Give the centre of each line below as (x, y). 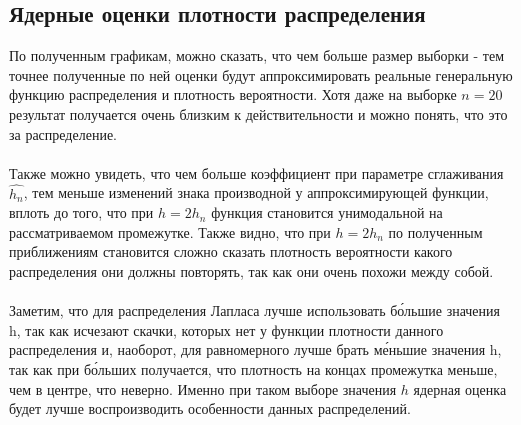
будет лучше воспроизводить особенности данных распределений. (210, 408)
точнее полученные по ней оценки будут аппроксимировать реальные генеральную (261, 74)
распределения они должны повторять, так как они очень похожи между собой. (251, 270)
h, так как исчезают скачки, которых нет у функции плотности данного (226, 329)
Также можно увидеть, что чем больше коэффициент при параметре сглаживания (256, 172)
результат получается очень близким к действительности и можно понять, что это (258, 113)
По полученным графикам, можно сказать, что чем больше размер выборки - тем (257, 55)
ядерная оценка (460, 388)
